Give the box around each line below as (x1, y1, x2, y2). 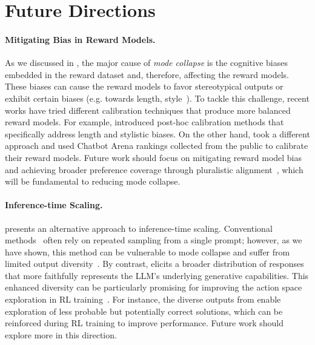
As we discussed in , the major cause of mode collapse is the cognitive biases (5, 56, 288, 69)
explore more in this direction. (5, 328, 117, 341)
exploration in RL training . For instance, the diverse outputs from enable (5, 293, 281, 306)
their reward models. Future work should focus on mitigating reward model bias (5, 151, 302, 163)
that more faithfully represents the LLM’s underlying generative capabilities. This (5, 269, 309, 281)
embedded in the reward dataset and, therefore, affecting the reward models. (5, 68, 289, 80)
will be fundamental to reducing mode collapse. (5, 175, 181, 188)
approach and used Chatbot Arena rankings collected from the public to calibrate (5, 139, 308, 152)
